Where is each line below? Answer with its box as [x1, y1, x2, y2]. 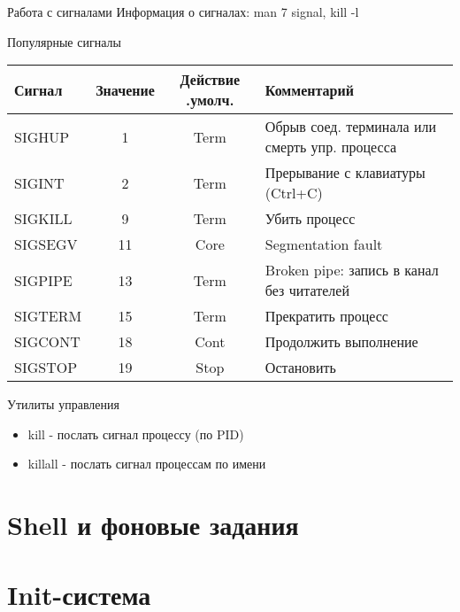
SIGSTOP [14, 357, 78, 378]
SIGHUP [14, 126, 70, 147]
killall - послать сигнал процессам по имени [27, 454, 266, 473]
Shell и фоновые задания [7, 507, 299, 543]
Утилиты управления [7, 395, 119, 414]
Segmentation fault [264, 234, 383, 255]
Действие [180, 69, 241, 90]
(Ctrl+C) [264, 182, 323, 204]
